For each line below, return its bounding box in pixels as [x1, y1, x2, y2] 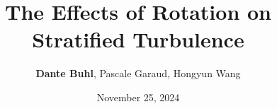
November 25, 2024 [96, 89, 180, 104]
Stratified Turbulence [32, 25, 244, 54]
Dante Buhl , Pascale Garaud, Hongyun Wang [35, 66, 241, 81]
